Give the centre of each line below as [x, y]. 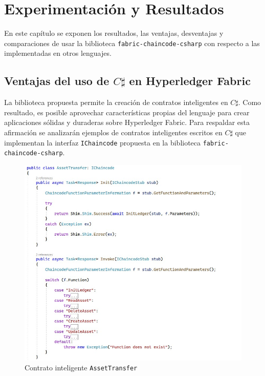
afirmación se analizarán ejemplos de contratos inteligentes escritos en [113, 132]
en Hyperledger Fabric [190, 81]
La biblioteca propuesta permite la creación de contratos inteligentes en [116, 102]
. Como [250, 102]
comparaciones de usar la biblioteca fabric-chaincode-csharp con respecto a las [132, 43]
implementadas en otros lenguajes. [58, 53]
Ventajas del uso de [57, 81]
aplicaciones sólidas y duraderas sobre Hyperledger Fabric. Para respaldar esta [127, 122]
